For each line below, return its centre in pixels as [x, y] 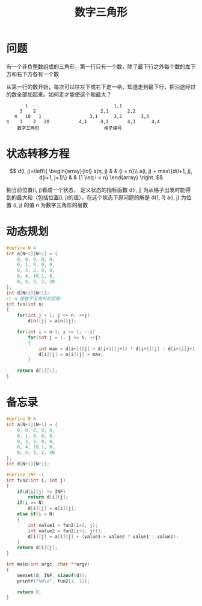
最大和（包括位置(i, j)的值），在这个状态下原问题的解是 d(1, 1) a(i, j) [98, 197]
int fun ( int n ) [25, 304]
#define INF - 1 [25, 474]
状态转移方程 [38, 154]
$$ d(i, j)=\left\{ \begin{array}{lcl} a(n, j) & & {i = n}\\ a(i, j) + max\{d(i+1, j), [101, 171]
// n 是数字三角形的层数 [33, 298]
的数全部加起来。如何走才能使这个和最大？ [59, 94]
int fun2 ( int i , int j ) [36, 480]
